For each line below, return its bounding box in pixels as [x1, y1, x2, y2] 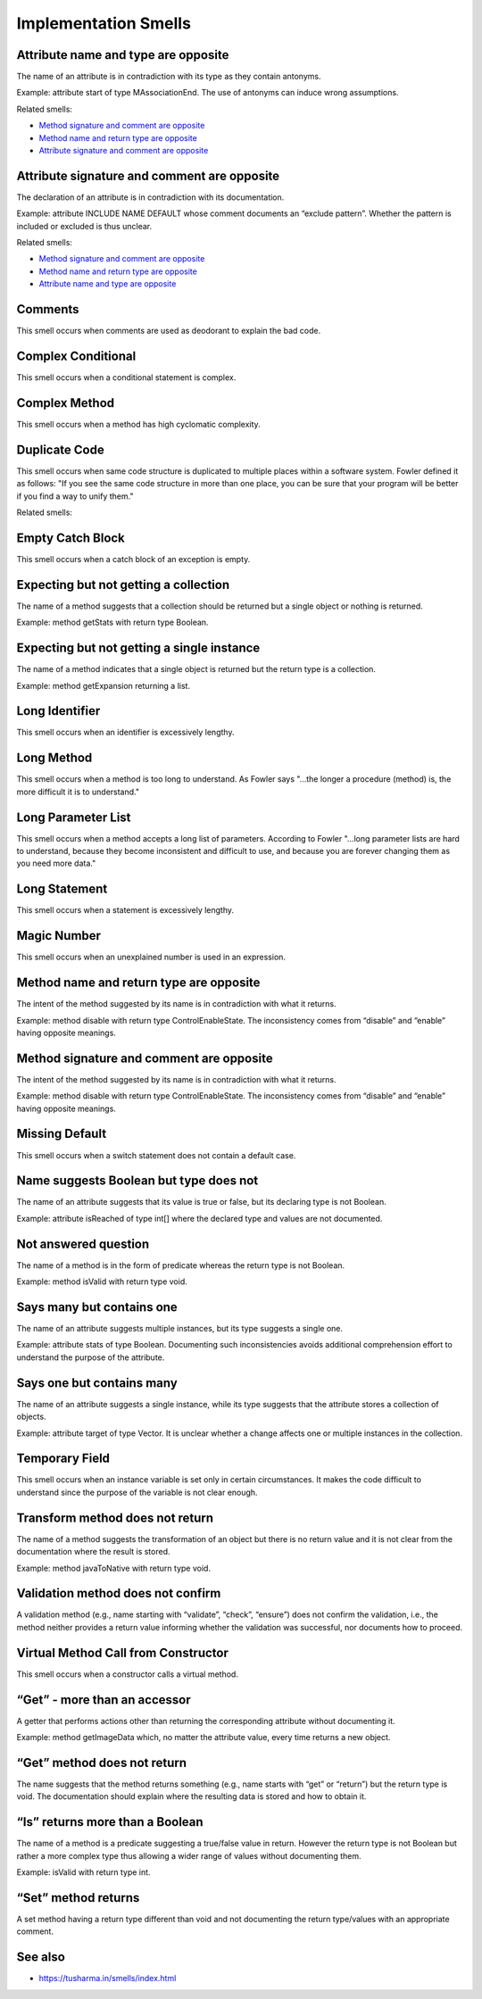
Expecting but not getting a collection [16, 576, 230, 593]
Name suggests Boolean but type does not [16, 1174, 259, 1189]
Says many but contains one [16, 1299, 178, 1315]
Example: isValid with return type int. [16, 1866, 151, 1878]
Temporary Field [16, 1451, 111, 1466]
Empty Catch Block [16, 530, 125, 545]
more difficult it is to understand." [16, 786, 140, 797]
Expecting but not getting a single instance [16, 641, 261, 656]
